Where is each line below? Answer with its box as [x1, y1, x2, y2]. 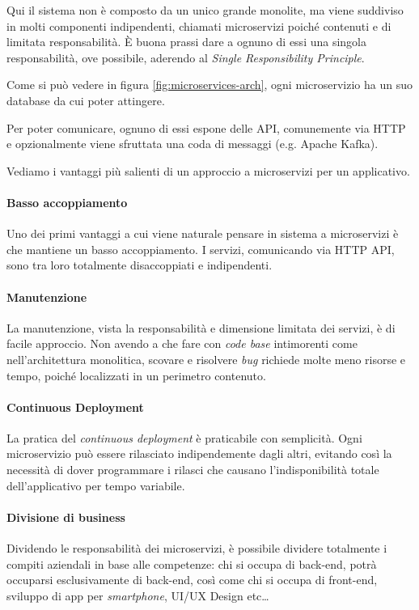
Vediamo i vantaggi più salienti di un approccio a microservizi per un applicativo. [6, 162, 410, 179]
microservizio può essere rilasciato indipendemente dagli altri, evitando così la [6, 445, 392, 462]
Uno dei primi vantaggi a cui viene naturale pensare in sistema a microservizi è [6, 225, 399, 242]
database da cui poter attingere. [6, 91, 165, 108]
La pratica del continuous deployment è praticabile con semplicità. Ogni [6, 429, 362, 446]
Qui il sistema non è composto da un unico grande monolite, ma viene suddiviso [6, 2, 404, 18]
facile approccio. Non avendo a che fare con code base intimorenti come [6, 335, 358, 352]
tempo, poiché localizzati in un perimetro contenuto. [6, 366, 266, 383]
